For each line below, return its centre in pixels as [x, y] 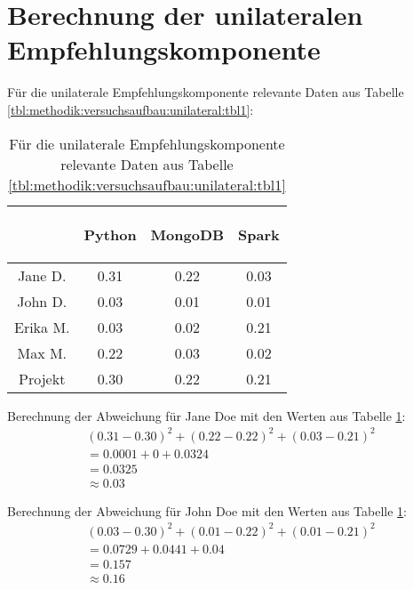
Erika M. [42, 327]
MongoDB [187, 234]
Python [110, 234]
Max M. [42, 352]
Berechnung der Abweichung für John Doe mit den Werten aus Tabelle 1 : [207, 510]
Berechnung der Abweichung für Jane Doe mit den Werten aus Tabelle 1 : [206, 415]
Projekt [42, 378]
